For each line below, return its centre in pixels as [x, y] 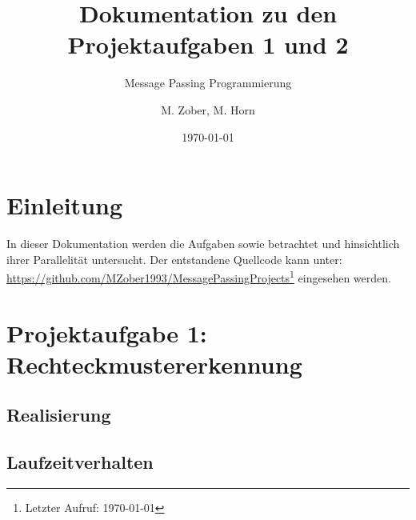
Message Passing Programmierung [208, 83]
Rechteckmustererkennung [154, 364]
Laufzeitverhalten [80, 462]
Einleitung [65, 205]
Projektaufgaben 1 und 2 [208, 44]
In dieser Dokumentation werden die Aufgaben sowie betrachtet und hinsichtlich [203, 244]
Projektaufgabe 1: [107, 332]
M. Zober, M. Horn [208, 109]
